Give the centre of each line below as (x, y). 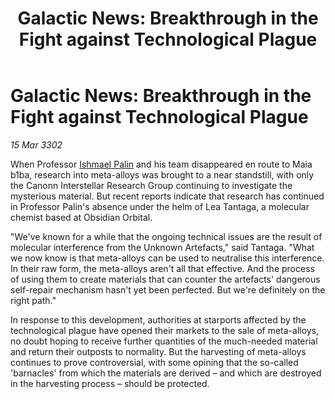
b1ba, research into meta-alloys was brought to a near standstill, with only (162, 174)
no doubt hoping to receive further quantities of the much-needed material (164, 341)
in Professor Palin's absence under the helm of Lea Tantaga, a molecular (160, 206)
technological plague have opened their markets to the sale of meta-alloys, (165, 330)
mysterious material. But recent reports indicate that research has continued (167, 196)
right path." (33, 300)
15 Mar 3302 (36, 144)
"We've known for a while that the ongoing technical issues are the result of (166, 236)
